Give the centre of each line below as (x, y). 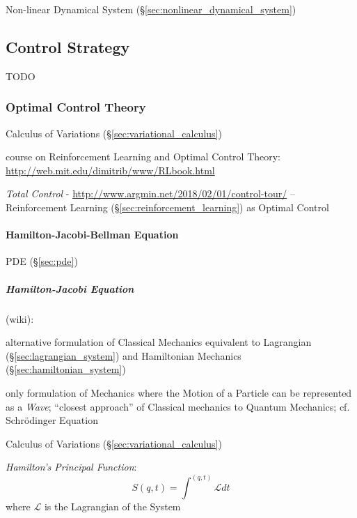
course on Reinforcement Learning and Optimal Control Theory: (143, 157)
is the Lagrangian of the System (112, 506)
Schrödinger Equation (52, 420)
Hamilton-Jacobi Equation (70, 288)
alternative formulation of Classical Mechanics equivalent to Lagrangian (159, 342)
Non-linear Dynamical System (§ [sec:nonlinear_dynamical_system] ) (151, 9)
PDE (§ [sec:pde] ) (42, 261)
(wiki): (20, 318)
